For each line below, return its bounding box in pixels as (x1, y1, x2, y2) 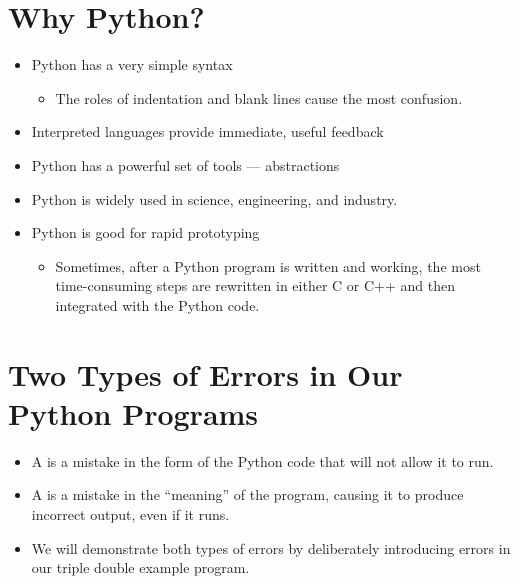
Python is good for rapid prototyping (31, 222, 260, 243)
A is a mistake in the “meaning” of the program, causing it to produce (31, 484, 464, 505)
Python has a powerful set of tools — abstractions (31, 154, 340, 175)
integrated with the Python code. (55, 294, 260, 315)
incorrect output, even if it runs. (31, 503, 230, 524)
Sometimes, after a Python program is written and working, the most (55, 255, 481, 276)
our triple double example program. (31, 557, 250, 578)
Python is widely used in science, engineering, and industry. (31, 188, 398, 209)
